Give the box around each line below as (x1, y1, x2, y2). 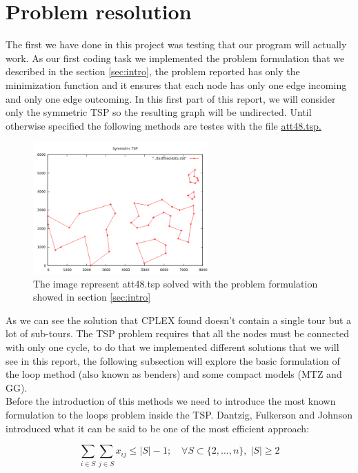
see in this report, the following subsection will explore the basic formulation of (6, 353, 340, 368)
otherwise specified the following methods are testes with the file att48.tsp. (6, 118, 321, 132)
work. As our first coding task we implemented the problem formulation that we (6, 50, 345, 65)
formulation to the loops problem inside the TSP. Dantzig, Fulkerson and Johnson (6, 407, 352, 421)
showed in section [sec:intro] (33, 290, 151, 304)
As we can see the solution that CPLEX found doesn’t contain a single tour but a (6, 312, 352, 327)
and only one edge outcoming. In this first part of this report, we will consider (6, 91, 336, 105)
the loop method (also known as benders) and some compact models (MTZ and (6, 367, 342, 381)
